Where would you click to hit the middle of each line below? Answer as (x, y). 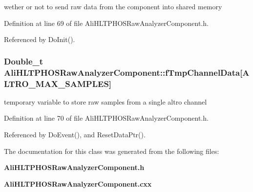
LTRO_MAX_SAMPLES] (58, 83)
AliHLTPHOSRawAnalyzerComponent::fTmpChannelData (122, 72)
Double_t (24, 61)
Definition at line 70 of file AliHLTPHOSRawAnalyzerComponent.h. (106, 118)
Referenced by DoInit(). (40, 39)
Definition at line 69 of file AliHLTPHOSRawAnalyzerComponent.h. (106, 23)
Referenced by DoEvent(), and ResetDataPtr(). (75, 135)
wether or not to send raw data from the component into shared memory (113, 6)
